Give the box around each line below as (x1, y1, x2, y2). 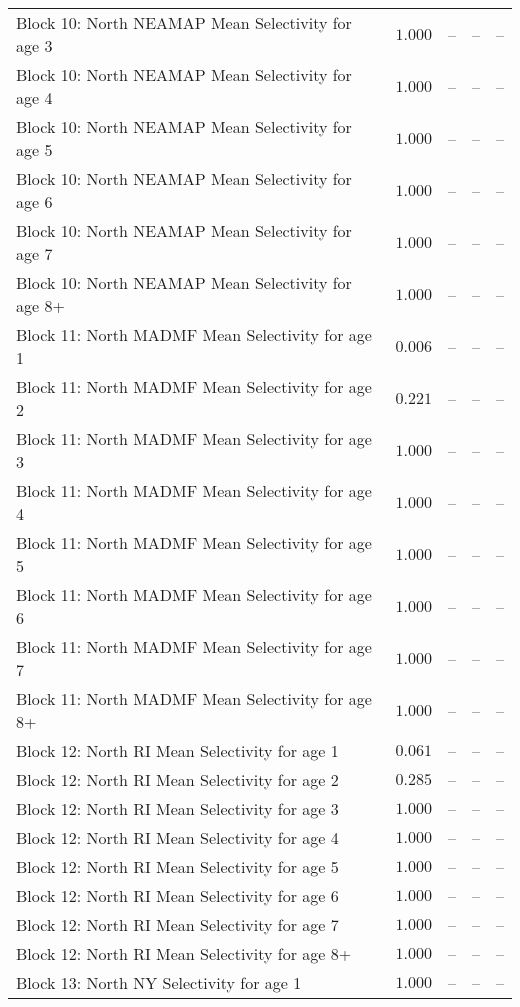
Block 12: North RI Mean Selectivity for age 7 (16, 913, 339, 936)
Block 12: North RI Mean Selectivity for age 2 (16, 768, 339, 791)
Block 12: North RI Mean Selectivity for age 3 (16, 797, 339, 820)
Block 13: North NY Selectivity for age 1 (16, 971, 302, 994)
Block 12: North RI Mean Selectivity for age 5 (16, 855, 339, 878)
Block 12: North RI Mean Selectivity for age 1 (16, 739, 339, 762)
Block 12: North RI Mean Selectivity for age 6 (16, 884, 339, 907)
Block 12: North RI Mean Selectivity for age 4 (16, 826, 339, 849)
